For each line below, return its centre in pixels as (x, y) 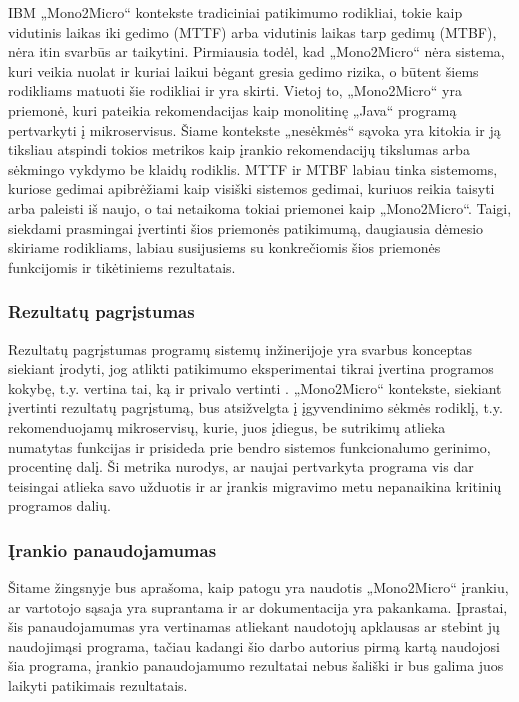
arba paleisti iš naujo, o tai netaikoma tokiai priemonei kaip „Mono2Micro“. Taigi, (260, 207)
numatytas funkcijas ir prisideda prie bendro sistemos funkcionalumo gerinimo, (249, 446)
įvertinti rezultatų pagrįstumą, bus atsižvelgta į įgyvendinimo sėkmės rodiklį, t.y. (255, 407)
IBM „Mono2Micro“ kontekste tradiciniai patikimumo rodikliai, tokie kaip (235, 12)
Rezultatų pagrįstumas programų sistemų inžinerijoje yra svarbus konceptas (240, 348)
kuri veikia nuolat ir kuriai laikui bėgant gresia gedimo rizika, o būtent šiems (243, 70)
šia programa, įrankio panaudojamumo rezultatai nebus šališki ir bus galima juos (256, 665)
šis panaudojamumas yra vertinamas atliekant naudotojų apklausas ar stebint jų (254, 626)
